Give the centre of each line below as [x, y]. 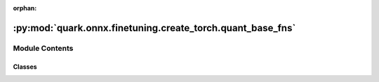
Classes [25, 67]
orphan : [25, 8]
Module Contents [43, 48]
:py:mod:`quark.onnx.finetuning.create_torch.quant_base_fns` [154, 28]
